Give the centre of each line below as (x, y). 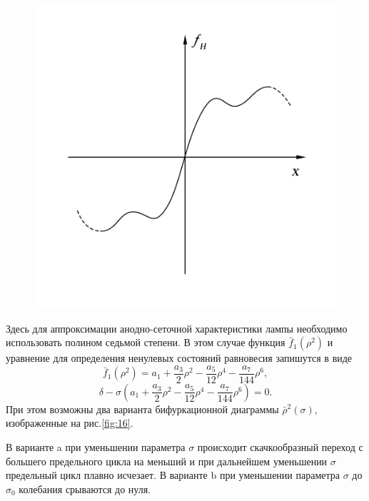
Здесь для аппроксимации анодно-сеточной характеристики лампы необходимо (177, 328)
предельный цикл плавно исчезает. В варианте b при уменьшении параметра (173, 475)
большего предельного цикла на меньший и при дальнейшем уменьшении (167, 461)
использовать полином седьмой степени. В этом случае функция (146, 342)
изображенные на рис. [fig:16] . (70, 423)
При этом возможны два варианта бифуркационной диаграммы (142, 409)
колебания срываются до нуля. (85, 489)
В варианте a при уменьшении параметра (96, 447)
